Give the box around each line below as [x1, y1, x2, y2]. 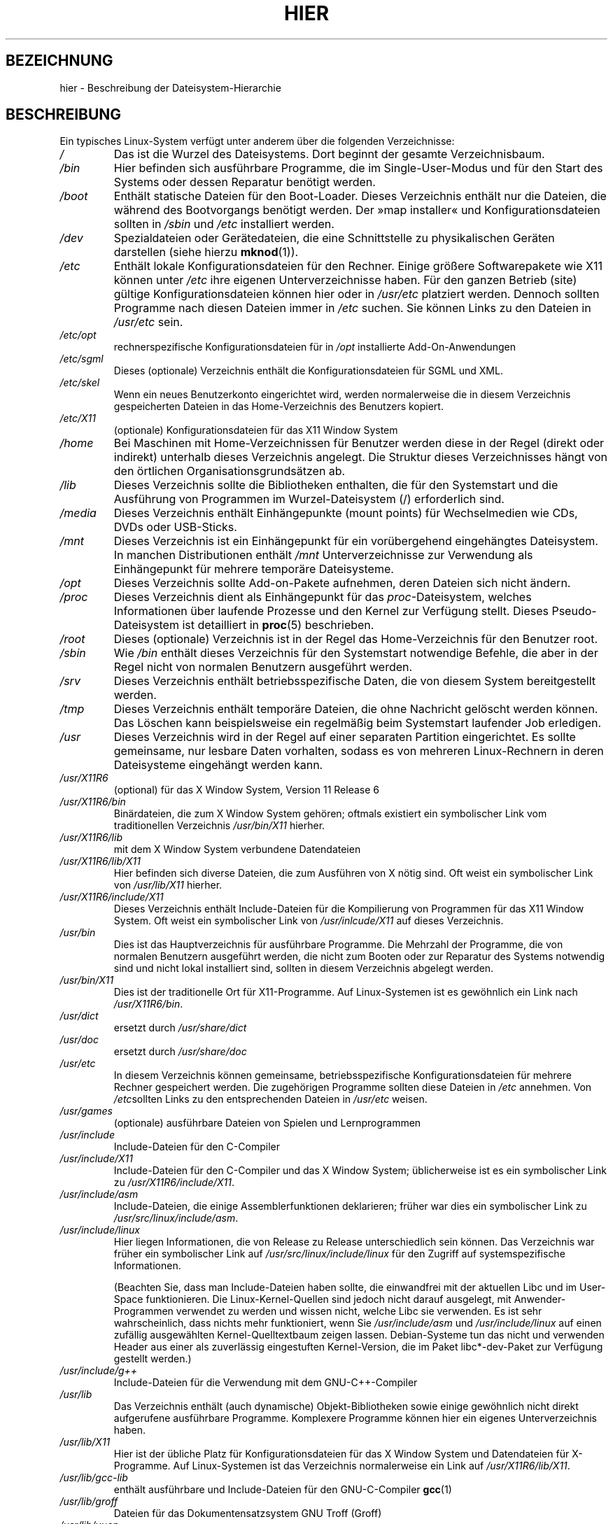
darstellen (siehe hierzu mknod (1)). [113, 245, 299, 260]
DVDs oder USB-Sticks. [113, 520, 237, 535]
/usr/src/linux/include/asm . [113, 1212, 239, 1225]
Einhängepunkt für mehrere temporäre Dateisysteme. [113, 562, 394, 577]
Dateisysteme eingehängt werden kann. [113, 758, 323, 772]
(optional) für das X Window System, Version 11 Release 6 [113, 784, 379, 796]
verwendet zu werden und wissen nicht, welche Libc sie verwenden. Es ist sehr [176, 1305, 542, 1318]
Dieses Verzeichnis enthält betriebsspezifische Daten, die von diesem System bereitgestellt [113, 674, 596, 689]
